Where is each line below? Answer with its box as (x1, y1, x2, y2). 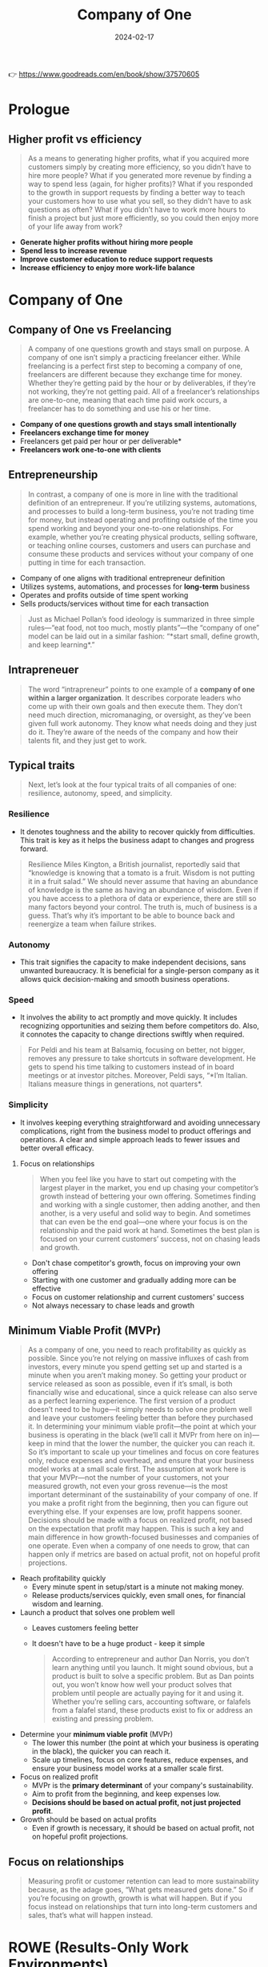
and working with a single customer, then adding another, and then (39, 1199, 261, 1209)
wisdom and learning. (31, 1599, 104, 1609)
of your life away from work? (27, 221, 122, 231)
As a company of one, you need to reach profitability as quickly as (27, 1345, 246, 1355)
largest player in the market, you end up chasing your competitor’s (39, 1182, 259, 1192)
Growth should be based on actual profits (19, 1815, 158, 1824)
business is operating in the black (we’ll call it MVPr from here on (27, 1430, 242, 1440)
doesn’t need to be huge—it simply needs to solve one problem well (27, 1405, 252, 1414)
